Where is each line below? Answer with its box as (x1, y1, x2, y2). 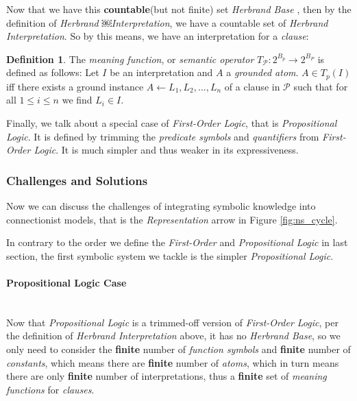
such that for (293, 79, 348, 93)
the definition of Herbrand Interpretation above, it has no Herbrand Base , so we (6, 328, 341, 343)
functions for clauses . (6, 382, 95, 396)
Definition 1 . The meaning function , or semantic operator (6, 51, 254, 66)
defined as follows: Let (6, 65, 99, 80)
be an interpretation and (110, 65, 213, 80)
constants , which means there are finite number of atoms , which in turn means (6, 355, 339, 369)
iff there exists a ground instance (6, 79, 144, 93)
